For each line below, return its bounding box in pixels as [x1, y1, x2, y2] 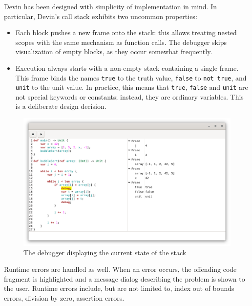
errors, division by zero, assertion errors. [4, 292, 125, 303]
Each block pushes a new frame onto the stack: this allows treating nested [15, 27, 237, 38]
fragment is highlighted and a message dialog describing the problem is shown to [4, 273, 245, 284]
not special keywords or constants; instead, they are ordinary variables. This [15, 91, 244, 102]
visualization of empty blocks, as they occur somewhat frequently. [15, 46, 212, 57]
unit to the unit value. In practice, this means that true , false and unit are [15, 82, 248, 92]
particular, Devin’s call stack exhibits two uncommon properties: [4, 11, 197, 21]
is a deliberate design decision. [15, 101, 106, 111]
